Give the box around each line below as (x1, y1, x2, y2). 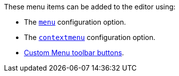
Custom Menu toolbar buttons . (24, 48, 124, 57)
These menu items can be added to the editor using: (4, 2, 176, 11)
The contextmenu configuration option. (24, 33, 156, 41)
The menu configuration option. (24, 18, 126, 26)
